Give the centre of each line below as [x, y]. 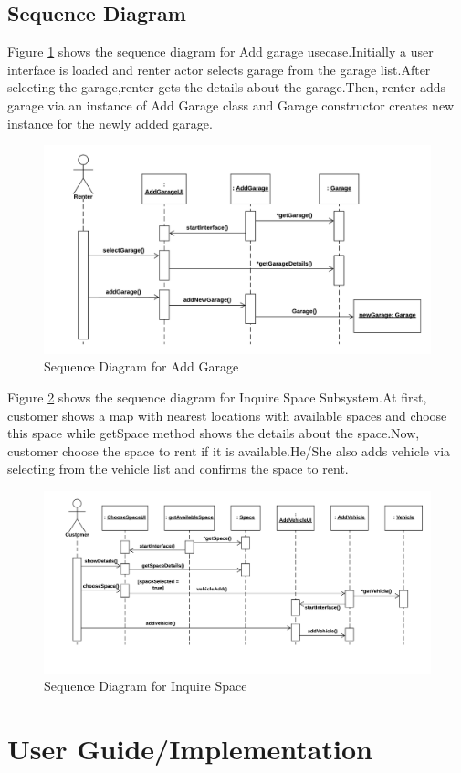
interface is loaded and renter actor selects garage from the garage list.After [219, 69]
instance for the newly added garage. [110, 123]
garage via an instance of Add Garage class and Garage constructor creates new [231, 104]
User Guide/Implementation [190, 749]
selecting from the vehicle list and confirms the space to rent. [178, 469]
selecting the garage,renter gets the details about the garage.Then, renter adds [227, 87]
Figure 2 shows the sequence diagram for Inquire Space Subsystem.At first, [217, 397]
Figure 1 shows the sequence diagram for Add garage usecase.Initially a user [220, 52]
